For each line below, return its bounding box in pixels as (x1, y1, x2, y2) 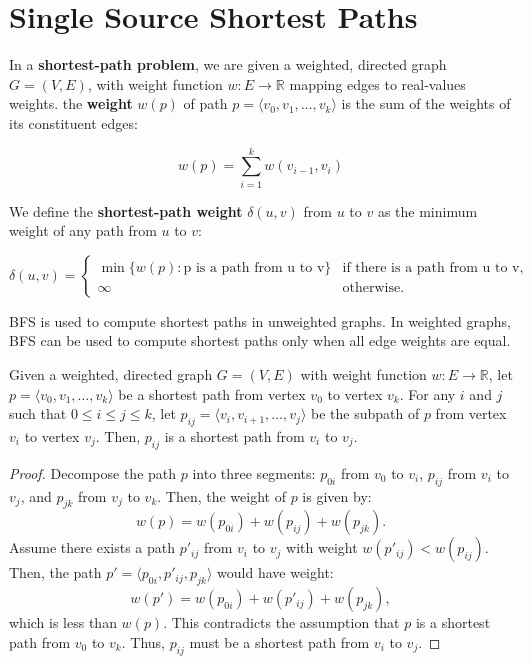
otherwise (342, 280, 401, 295)
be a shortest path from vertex (118, 383, 306, 404)
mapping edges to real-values (289, 73, 466, 94)
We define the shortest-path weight (9, 200, 243, 221)
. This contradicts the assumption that (163, 612, 400, 633)
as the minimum (377, 200, 478, 221)
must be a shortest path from (189, 631, 370, 652)
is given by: (302, 485, 372, 506)
